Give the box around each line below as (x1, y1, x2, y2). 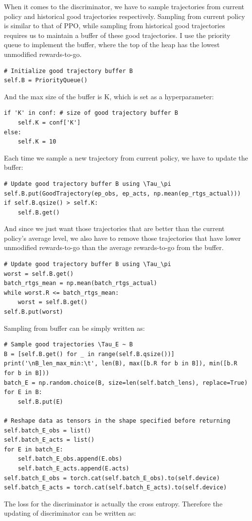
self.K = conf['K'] (18, 119, 81, 126)
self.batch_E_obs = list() (4, 427, 91, 434)
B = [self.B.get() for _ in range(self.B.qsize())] (4, 350, 175, 358)
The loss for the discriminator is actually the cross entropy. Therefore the (4, 498, 223, 508)
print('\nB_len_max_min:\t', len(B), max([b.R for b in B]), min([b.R (4, 360, 237, 367)
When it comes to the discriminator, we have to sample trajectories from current (4, 1, 245, 11)
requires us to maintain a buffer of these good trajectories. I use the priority (4, 30, 231, 40)
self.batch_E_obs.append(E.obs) (18, 455, 123, 463)
